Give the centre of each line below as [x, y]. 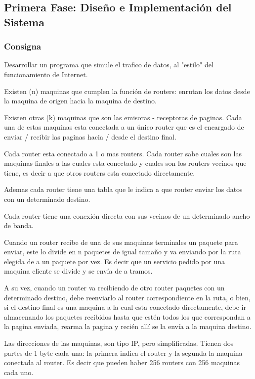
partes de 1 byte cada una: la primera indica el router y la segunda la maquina [123, 353]
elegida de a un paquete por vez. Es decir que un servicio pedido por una [114, 261]
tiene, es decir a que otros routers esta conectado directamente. [100, 172]
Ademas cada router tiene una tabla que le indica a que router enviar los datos [123, 189]
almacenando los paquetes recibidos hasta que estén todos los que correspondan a [127, 316]
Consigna [23, 46]
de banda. [19, 225]
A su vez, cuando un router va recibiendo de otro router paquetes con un [114, 288]
